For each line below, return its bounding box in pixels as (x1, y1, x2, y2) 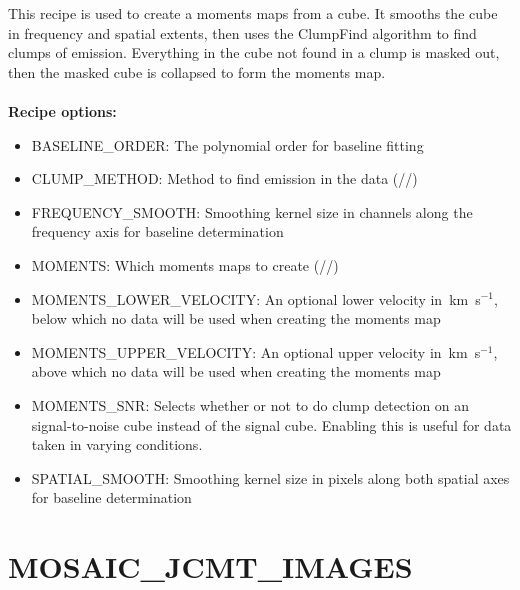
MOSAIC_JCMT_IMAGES (8, 546, 413, 587)
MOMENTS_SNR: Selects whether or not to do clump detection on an (31, 394, 470, 415)
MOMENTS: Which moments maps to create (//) (31, 254, 339, 275)
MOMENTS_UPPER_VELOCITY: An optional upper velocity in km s (31, 341, 481, 362)
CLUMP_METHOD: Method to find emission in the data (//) (31, 168, 418, 189)
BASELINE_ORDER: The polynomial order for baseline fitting (31, 134, 424, 155)
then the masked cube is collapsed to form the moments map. (8, 61, 386, 82)
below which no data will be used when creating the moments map (31, 308, 441, 329)
